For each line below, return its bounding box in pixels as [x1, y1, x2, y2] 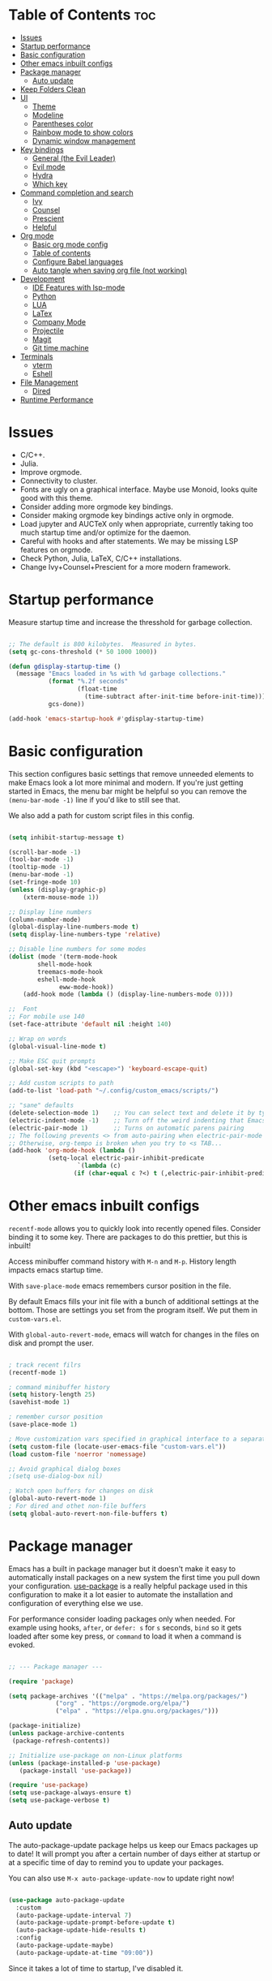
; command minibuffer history [8, 1383, 111, 1391]
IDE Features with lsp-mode [32, 282, 125, 292]
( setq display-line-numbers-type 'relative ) [8, 931, 161, 939]
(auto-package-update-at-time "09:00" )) [15, 1949, 154, 1957]
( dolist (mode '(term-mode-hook [8, 953, 117, 961]
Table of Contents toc [8, 6, 156, 24]
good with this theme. [19, 493, 93, 502]
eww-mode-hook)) [59, 983, 114, 991]
